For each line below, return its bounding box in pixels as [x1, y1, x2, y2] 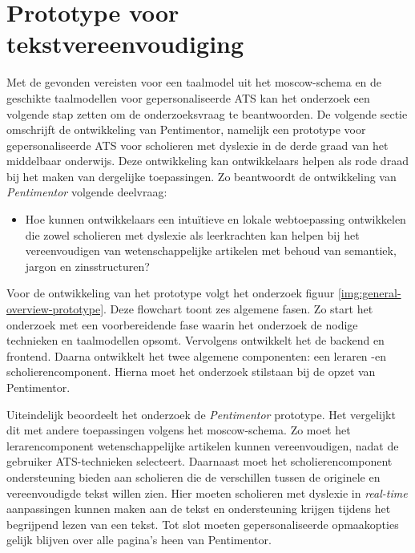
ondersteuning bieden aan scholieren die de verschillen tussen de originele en [6, 468, 381, 485]
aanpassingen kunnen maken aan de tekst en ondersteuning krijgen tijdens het [6, 500, 391, 517]
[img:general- [337, 285, 401, 301]
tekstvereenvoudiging [6, 27, 244, 60]
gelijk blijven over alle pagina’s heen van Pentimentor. [6, 531, 272, 548]
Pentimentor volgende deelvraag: [6, 184, 167, 200]
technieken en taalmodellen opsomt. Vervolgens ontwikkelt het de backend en [6, 332, 385, 349]
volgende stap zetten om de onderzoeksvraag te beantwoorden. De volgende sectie [6, 105, 408, 122]
